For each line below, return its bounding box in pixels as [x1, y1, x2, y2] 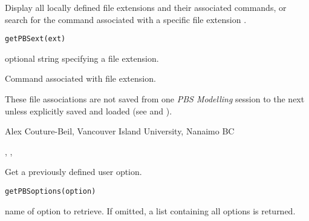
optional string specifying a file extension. [5, 51, 159, 64]
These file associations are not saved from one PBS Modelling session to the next [5, 93, 305, 105]
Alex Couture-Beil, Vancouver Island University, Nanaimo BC [5, 125, 235, 137]
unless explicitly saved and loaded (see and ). [5, 104, 172, 117]
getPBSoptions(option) [5, 187, 96, 196]
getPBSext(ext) [5, 35, 66, 44]
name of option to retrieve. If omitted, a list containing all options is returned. [5, 204, 296, 217]
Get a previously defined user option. [5, 165, 142, 178]
